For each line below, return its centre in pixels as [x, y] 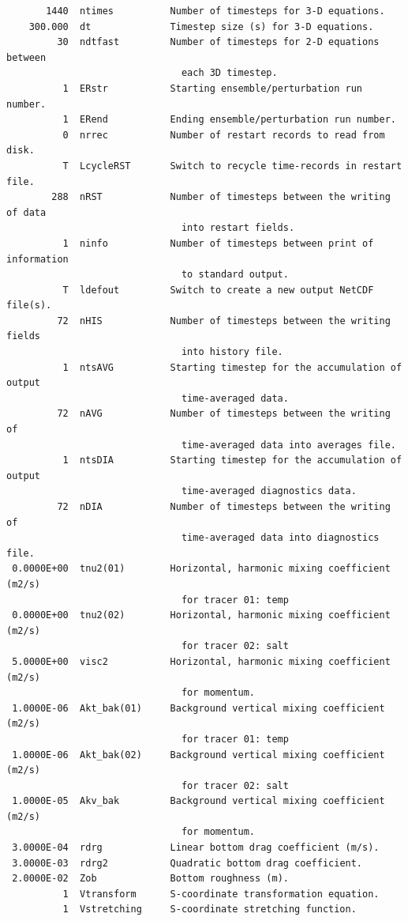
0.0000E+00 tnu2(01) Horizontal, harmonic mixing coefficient [201, 569]
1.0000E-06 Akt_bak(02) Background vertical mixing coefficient [198, 755]
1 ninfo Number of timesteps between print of [218, 243]
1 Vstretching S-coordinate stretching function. [210, 910]
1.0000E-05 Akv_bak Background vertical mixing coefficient [198, 801]
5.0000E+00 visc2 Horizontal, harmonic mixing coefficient [201, 661]
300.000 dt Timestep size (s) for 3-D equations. [201, 26]
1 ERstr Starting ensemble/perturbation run [213, 88]
